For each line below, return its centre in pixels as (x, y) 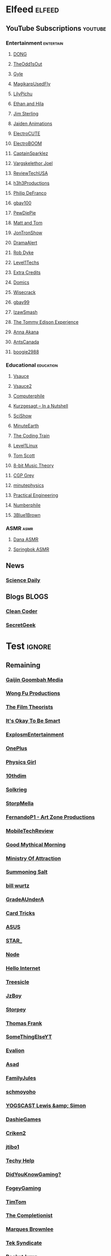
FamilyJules (21, 1078)
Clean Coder (22, 612)
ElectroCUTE (26, 133)
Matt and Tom (28, 223)
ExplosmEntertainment (35, 735)
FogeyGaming (23, 1188)
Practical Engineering (36, 495)
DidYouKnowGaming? (34, 1174)
